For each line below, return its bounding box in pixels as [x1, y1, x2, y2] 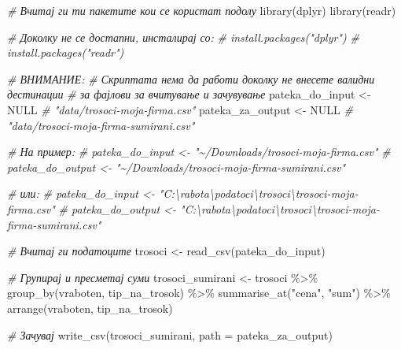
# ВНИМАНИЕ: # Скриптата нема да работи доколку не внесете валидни [7, 70, 375, 87]
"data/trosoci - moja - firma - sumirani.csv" [7, 117, 195, 133]
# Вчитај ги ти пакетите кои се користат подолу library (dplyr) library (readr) [7, 2, 396, 18]
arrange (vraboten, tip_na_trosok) [7, 299, 173, 316]
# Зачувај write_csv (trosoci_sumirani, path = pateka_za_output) [7, 326, 333, 343]
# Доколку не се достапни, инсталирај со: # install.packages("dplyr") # [7, 28, 359, 45]
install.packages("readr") [7, 44, 124, 61]
